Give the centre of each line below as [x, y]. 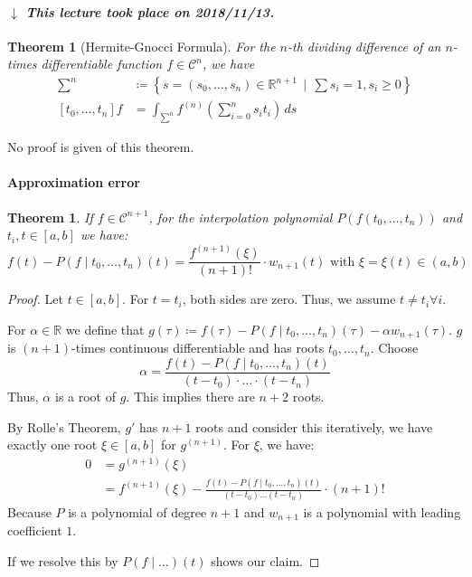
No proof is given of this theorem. [101, 147]
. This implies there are [190, 397]
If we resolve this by [63, 560]
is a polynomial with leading [382, 511]
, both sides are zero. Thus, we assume [289, 299]
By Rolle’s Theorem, [64, 426]
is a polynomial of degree [137, 511]
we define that [105, 329]
